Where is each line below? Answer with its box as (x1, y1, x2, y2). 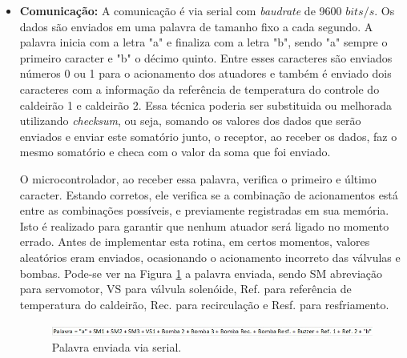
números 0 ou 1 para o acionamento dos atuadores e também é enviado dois (19, 65, 392, 82)
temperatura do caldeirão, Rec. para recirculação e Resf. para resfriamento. (19, 296, 389, 312)
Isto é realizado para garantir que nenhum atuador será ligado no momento (19, 217, 389, 234)
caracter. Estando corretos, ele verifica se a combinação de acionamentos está (19, 186, 398, 203)
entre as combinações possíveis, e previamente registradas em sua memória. (19, 202, 389, 219)
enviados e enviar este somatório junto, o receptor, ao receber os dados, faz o (19, 127, 397, 144)
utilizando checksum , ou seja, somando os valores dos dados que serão (19, 112, 361, 129)
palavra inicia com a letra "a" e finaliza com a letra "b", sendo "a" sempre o (19, 34, 388, 50)
